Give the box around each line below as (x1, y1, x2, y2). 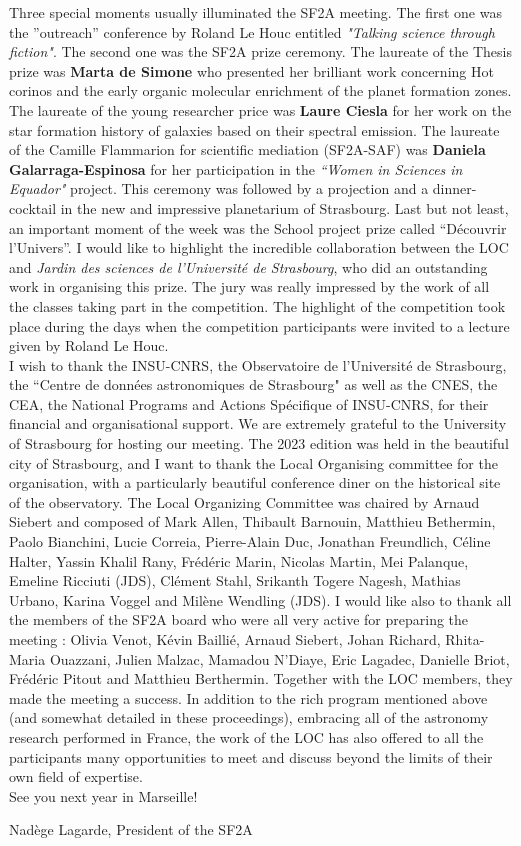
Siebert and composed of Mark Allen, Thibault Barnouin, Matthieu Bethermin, (9, 511, 496, 532)
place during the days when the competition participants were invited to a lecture (9, 315, 510, 336)
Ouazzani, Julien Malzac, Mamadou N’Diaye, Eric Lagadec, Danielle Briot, (49, 648, 510, 669)
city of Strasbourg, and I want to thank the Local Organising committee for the (9, 452, 498, 473)
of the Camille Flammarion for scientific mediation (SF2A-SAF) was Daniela (9, 139, 486, 160)
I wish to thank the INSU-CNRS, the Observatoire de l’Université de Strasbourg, (9, 354, 507, 375)
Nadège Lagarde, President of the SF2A (9, 819, 253, 840)
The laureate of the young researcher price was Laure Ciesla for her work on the (9, 99, 512, 120)
